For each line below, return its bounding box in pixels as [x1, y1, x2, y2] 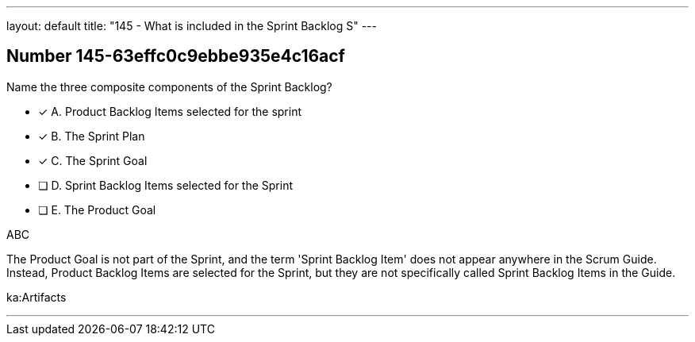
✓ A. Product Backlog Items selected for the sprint [38, 104, 302, 118]
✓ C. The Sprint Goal [38, 153, 148, 167]
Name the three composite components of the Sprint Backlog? [6, 79, 332, 94]
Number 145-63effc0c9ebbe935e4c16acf [6, 46, 345, 67]
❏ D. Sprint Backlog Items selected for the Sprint [38, 178, 294, 192]
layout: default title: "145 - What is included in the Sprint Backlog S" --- [6, 19, 377, 33]
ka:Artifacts [6, 290, 67, 304]
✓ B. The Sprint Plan [38, 129, 145, 143]
